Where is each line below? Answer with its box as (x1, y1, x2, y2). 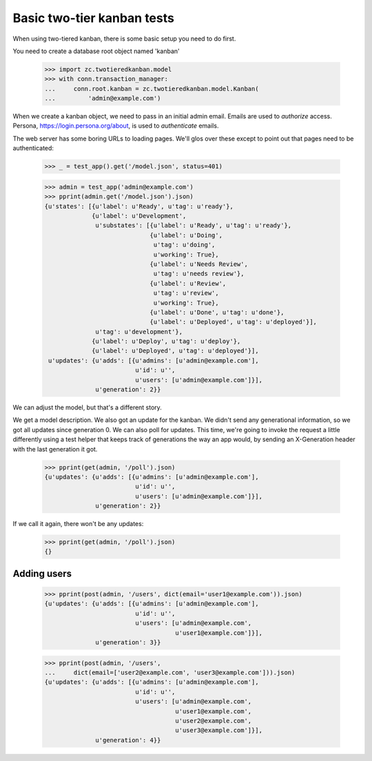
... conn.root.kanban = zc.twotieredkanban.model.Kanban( (44, 85, 259, 92)
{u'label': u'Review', (149, 279, 227, 287)
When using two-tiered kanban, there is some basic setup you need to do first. (12, 34, 236, 43)
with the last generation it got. (12, 445, 98, 453)
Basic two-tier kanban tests (12, 10, 175, 26)
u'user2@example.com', (175, 717, 252, 724)
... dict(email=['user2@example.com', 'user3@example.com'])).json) (44, 669, 296, 676)
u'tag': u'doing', (153, 241, 216, 249)
